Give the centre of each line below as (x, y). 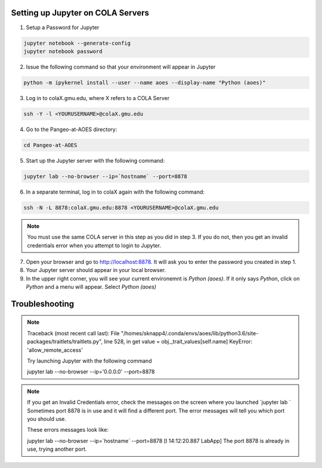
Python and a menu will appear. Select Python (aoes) (91, 287)
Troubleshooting (43, 304)
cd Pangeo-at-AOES (50, 145)
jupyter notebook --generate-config (77, 43)
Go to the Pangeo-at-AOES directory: (72, 129)
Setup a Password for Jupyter (63, 27)
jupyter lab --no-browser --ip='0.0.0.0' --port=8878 (91, 372)
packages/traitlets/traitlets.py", (65, 342)
